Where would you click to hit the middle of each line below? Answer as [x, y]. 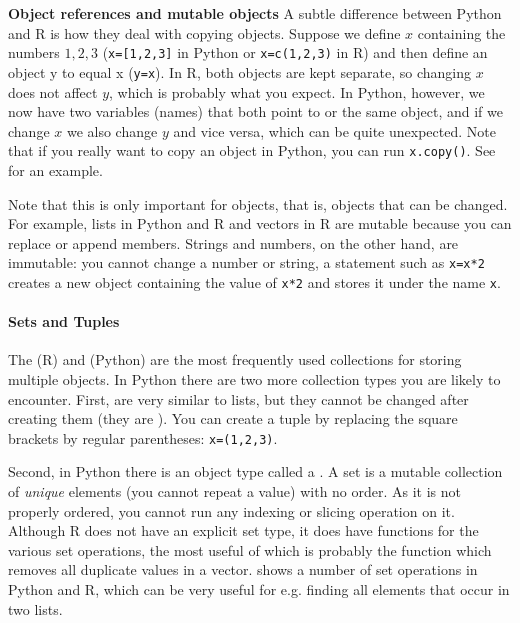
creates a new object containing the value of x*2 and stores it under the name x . [254, 281]
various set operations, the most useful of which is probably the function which [250, 549]
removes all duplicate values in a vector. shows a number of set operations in [243, 569]
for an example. [55, 169]
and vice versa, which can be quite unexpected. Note [334, 130]
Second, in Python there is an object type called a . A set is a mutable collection [255, 471]
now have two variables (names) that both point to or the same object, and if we [255, 111]
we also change [112, 130]
